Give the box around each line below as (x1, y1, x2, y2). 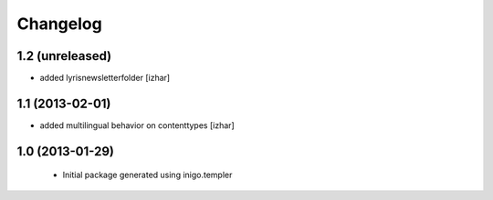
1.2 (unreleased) (16, 48, 112, 64)
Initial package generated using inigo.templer (62, 169, 233, 181)
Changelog (16, 14, 102, 34)
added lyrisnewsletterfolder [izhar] (39, 73, 171, 84)
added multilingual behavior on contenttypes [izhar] (39, 119, 235, 131)
